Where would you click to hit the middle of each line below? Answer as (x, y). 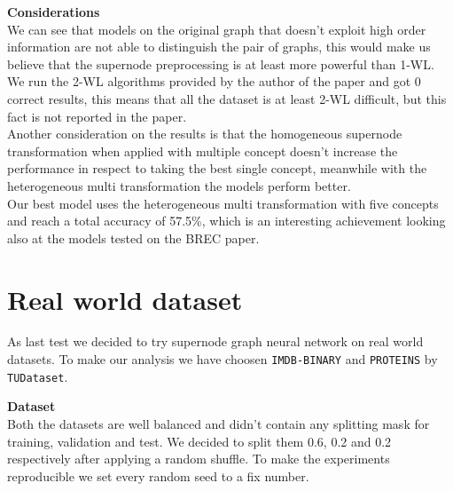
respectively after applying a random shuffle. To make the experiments (199, 459)
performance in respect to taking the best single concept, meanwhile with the (217, 168)
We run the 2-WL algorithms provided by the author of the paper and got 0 (214, 81)
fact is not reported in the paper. (97, 116)
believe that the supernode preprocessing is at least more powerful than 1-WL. (221, 63)
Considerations (54, 12)
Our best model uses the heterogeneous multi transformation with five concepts (223, 203)
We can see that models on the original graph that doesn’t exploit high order (217, 29)
